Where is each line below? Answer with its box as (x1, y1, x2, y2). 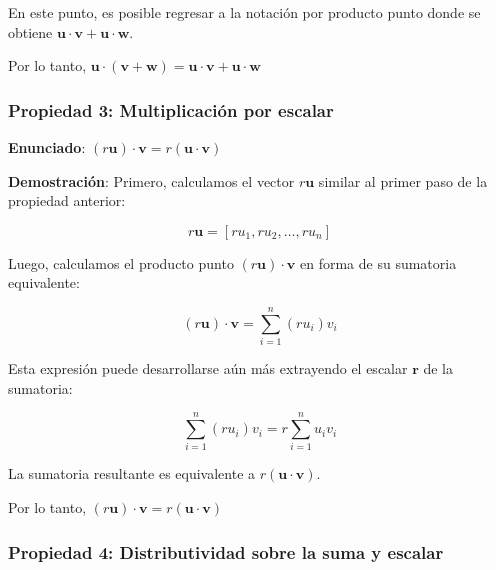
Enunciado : (8, 137, 86, 157)
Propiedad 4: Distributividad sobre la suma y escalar (8, 539, 444, 564)
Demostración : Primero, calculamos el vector (8, 170, 295, 191)
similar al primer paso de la (318, 170, 488, 191)
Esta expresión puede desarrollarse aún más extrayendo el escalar (8, 358, 408, 379)
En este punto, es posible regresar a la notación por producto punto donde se (8, 2, 481, 22)
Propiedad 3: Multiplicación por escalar (8, 97, 334, 122)
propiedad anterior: (8, 190, 126, 211)
